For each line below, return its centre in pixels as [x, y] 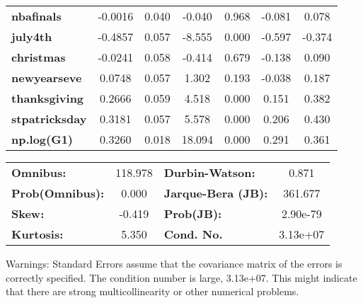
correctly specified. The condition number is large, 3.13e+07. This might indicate [181, 277]
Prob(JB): [193, 213]
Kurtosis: [38, 234]
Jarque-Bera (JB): [216, 193]
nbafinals [36, 16]
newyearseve [47, 78]
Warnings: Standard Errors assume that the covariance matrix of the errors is [174, 263]
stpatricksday [49, 119]
